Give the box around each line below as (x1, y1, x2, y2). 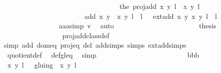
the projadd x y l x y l (119, 1, 200, 11)
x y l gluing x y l (7, 59, 76, 70)
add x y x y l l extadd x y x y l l (84, 10, 217, 21)
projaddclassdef (62, 30, 109, 40)
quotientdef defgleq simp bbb (7, 49, 199, 60)
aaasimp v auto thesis (58, 20, 216, 31)
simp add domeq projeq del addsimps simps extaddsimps (4, 40, 186, 50)
